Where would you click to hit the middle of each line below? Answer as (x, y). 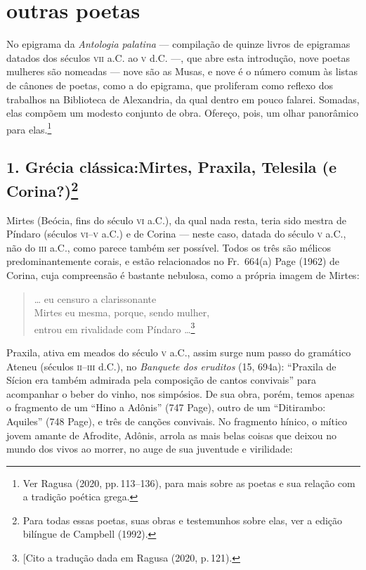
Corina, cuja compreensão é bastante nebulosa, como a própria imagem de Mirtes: (183, 274)
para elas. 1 (29, 128)
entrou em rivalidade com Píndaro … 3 (115, 328)
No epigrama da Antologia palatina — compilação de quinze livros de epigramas (178, 44)
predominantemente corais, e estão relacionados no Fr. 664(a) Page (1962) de (173, 261)
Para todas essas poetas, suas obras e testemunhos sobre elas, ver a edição (183, 520)
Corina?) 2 (43, 189)
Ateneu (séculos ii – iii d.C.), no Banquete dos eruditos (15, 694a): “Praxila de (171, 366)
